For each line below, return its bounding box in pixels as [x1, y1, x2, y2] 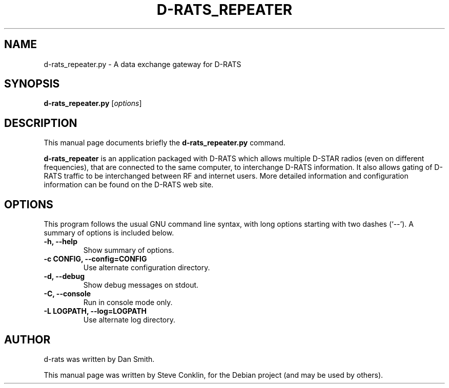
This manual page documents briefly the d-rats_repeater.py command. [44, 138, 285, 147]
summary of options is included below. [44, 228, 174, 238]
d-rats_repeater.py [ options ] [44, 99, 142, 108]
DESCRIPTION [4, 116, 77, 130]
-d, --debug [44, 272, 85, 281]
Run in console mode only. [83, 298, 173, 307]
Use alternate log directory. [83, 315, 176, 325]
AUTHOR [4, 333, 51, 346]
